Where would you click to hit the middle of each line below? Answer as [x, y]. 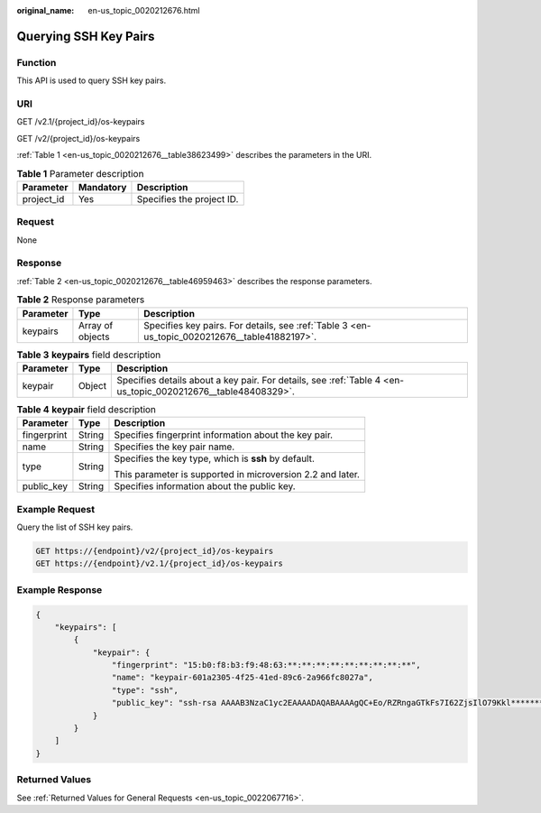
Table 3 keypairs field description [89, 355]
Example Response [60, 589]
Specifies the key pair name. [174, 447]
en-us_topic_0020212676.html [144, 10]
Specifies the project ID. [188, 199]
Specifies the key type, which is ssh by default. [215, 458]
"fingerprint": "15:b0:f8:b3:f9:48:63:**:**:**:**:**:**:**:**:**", [266, 665]
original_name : [46, 10]
